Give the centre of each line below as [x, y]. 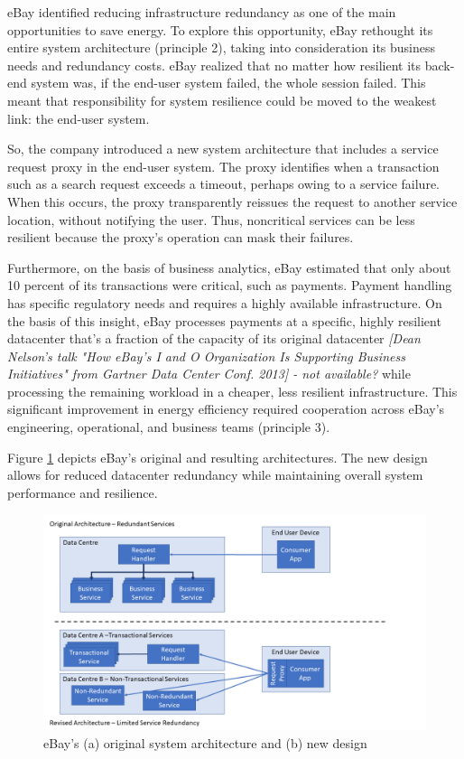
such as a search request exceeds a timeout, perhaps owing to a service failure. [223, 184]
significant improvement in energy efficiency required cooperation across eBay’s [226, 409]
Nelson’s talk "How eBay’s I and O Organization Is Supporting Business [206, 356]
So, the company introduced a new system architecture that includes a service [223, 149]
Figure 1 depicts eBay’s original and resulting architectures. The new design [218, 457]
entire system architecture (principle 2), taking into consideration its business [222, 47]
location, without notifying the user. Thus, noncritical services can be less [211, 219]
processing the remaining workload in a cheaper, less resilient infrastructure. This [232, 391]
